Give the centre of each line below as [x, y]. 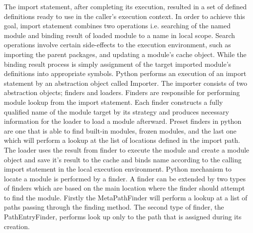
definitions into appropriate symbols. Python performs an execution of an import [125, 73]
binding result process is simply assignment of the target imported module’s [118, 64]
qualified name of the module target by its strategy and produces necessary [116, 111]
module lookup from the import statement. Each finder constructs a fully [114, 102]
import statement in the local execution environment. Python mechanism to [118, 169]
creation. [17, 226]
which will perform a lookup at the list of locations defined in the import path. [122, 140]
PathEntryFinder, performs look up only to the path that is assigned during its [123, 217]
